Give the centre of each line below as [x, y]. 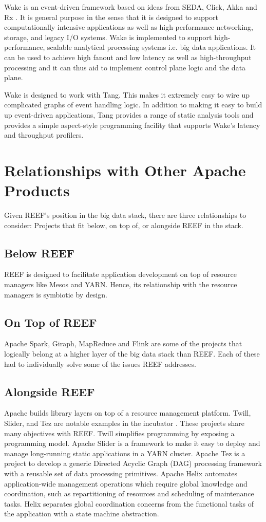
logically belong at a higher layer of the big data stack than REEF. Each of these [132, 353]
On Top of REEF [51, 322]
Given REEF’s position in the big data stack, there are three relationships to [125, 215]
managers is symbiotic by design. [56, 294]
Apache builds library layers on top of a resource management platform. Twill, [128, 413]
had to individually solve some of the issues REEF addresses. [100, 363]
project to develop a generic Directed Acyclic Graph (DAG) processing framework [133, 463]
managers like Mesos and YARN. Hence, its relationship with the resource [121, 284]
